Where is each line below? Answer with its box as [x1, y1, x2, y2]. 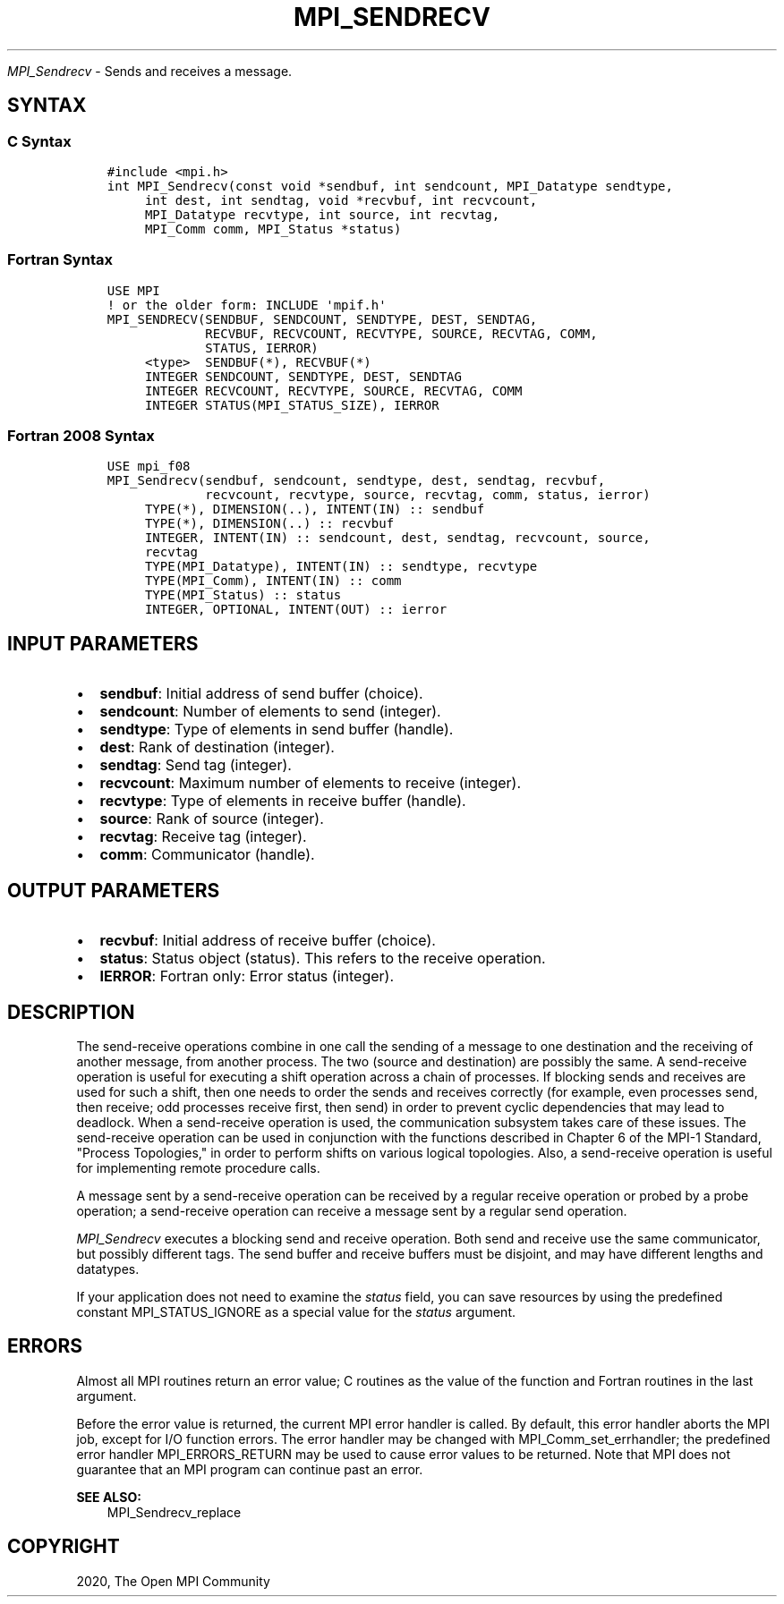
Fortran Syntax [7, 250, 113, 269]
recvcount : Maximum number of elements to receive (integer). [99, 774, 521, 793]
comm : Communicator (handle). [99, 845, 315, 864]
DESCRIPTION [7, 1000, 135, 1023]
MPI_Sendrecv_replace [107, 1504, 242, 1520]
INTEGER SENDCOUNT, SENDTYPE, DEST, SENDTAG [144, 369, 462, 384]
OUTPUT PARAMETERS [7, 878, 220, 902]
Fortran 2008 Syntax [7, 427, 155, 446]
